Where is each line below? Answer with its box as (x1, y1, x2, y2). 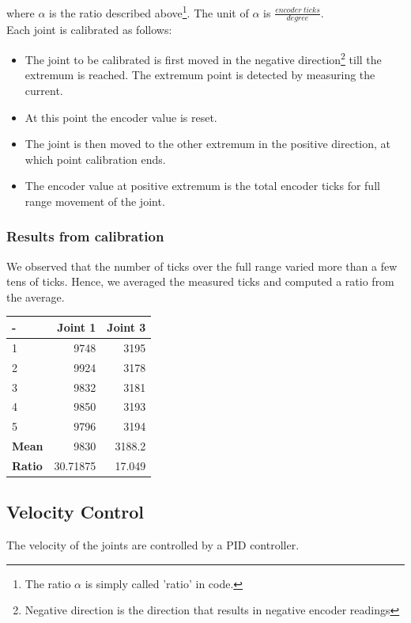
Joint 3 (107, 318, 146, 335)
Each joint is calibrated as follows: (6, 21, 172, 38)
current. (25, 82, 63, 98)
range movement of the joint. (25, 192, 165, 209)
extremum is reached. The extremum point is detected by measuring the (25, 66, 375, 83)
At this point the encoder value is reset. (25, 108, 217, 125)
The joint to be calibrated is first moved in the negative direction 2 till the (25, 49, 382, 67)
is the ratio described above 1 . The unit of (49, 2, 249, 21)
